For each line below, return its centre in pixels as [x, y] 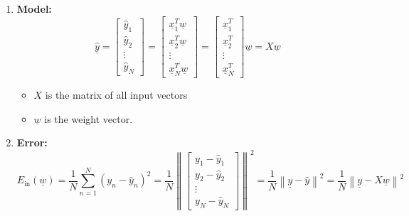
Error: [32, 142]
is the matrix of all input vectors [116, 94]
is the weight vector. [89, 118]
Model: [34, 9]
